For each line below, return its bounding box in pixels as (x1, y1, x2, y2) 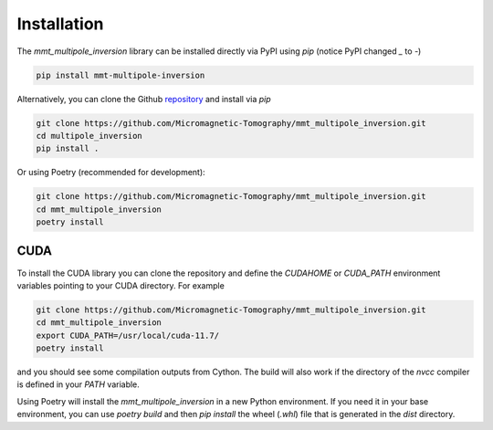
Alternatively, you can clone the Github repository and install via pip (16, 93, 271, 104)
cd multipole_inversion (36, 131, 143, 141)
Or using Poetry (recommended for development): (16, 167, 205, 178)
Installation (16, 14, 104, 34)
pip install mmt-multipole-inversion (36, 69, 205, 80)
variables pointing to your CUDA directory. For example (16, 279, 226, 291)
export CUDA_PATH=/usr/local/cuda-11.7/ (36, 330, 219, 341)
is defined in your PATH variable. (16, 379, 141, 390)
